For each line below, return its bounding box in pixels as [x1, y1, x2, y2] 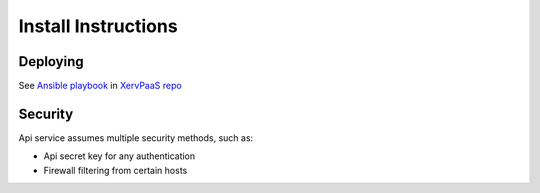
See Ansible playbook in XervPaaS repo [18, 80, 182, 92]
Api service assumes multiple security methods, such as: [18, 131, 254, 144]
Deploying [18, 53, 84, 70]
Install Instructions [18, 15, 179, 37]
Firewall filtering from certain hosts [43, 164, 188, 176]
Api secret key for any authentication [43, 150, 196, 162]
